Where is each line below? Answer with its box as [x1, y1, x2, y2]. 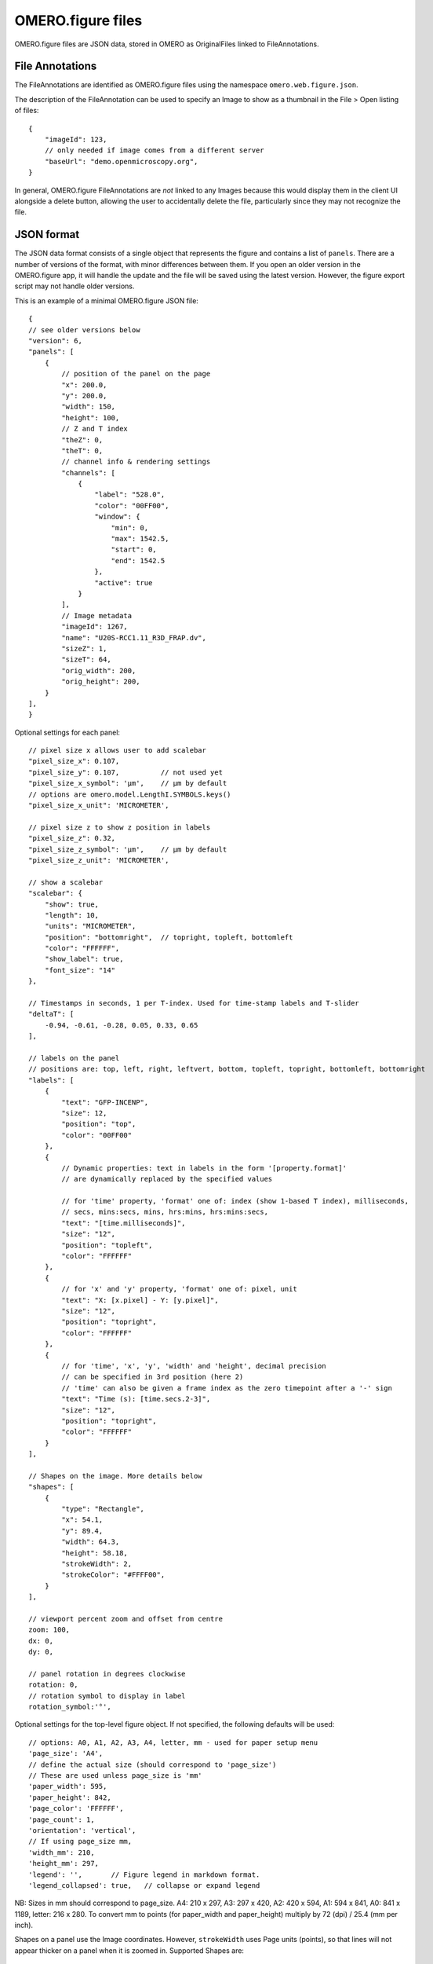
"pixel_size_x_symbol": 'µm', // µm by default [28, 779, 227, 788]
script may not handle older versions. [14, 281, 135, 291]
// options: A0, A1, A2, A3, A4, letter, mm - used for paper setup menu [28, 1738, 318, 1747]
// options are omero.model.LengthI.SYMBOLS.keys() [28, 790, 231, 799]
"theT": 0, [61, 446, 104, 455]
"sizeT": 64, [61, 655, 111, 664]
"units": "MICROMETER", [44, 922, 136, 931]
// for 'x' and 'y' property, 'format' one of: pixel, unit [61, 1284, 297, 1294]
